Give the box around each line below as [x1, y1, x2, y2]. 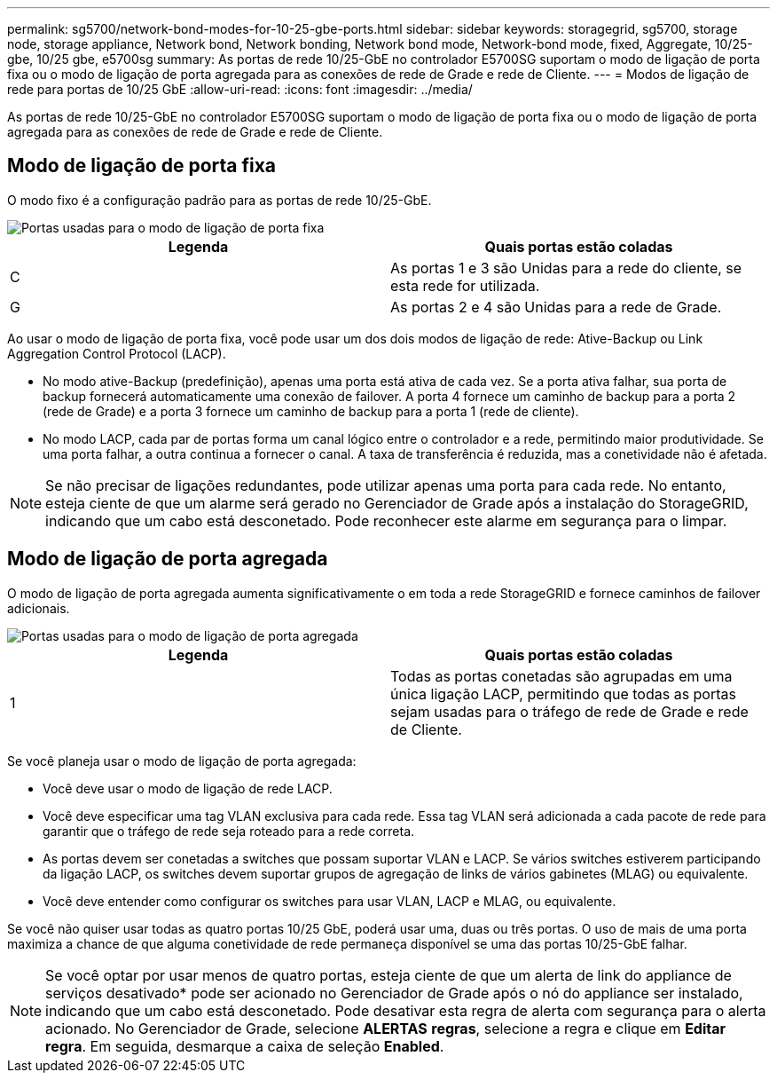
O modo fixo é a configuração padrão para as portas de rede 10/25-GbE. [7, 192, 432, 208]
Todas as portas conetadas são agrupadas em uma [390, 666, 733, 685]
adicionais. [7, 600, 70, 616]
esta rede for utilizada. [390, 276, 540, 295]
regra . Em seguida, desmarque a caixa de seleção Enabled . [45, 1037, 444, 1055]
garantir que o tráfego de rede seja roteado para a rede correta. [43, 823, 415, 839]
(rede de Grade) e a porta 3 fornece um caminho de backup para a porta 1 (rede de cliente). [43, 403, 579, 419]
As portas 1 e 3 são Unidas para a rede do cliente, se [390, 258, 742, 277]
